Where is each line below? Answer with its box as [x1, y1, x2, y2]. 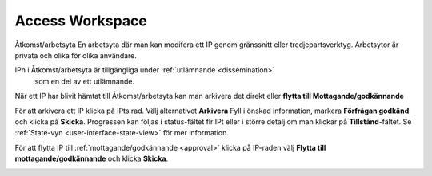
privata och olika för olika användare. [14, 50, 138, 60]
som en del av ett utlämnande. [34, 76, 135, 86]
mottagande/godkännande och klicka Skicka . [14, 154, 169, 163]
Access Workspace [14, 12, 147, 29]
